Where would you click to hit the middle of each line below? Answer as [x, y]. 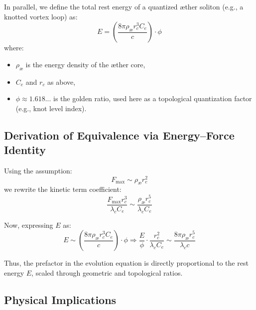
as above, [62, 81]
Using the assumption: [38, 170]
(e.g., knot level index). [51, 108]
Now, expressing [29, 225]
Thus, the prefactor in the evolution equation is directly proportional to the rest [126, 263]
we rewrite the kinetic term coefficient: [63, 189]
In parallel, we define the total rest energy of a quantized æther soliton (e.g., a [124, 6]
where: [14, 48]
